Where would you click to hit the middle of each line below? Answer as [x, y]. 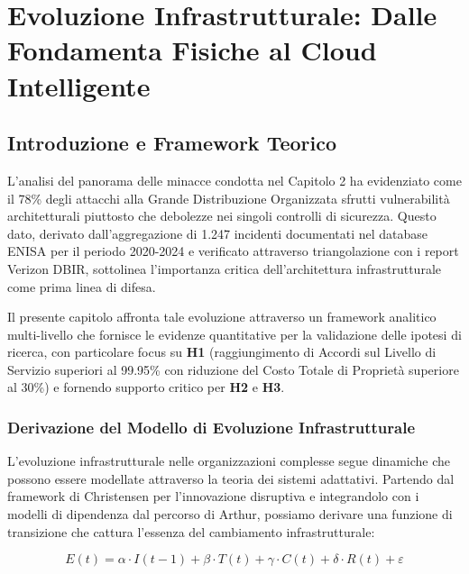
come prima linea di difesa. [82, 286]
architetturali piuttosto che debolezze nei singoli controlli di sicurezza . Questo [222, 216]
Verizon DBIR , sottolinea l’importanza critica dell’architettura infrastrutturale [224, 268]
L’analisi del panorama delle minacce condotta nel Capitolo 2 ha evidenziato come [234, 180]
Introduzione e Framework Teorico [172, 143]
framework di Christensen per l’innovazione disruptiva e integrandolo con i [213, 496]
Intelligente [79, 85]
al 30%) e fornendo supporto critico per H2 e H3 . [146, 387]
